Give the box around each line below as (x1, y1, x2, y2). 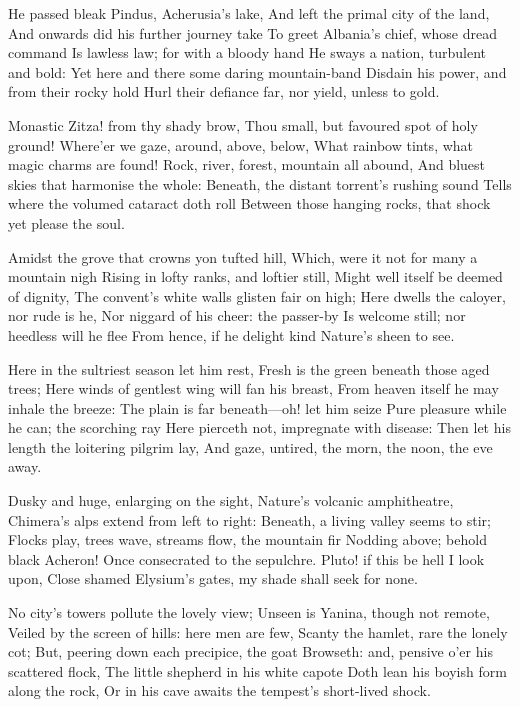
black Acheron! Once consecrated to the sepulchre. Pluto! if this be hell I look (8, 548, 485, 569)
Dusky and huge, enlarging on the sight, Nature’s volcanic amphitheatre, (8, 490, 454, 511)
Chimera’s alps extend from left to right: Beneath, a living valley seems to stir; (8, 509, 491, 530)
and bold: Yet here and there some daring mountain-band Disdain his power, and (8, 61, 507, 82)
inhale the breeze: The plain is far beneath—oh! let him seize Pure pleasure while (8, 397, 507, 418)
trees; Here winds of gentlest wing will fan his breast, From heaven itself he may (8, 378, 499, 399)
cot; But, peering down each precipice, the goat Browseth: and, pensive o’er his (8, 641, 493, 662)
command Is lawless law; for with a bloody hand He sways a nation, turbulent (8, 42, 487, 63)
